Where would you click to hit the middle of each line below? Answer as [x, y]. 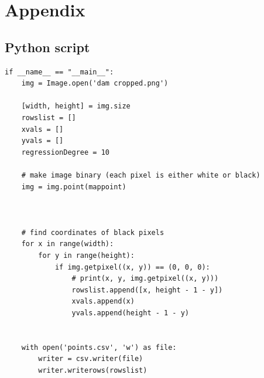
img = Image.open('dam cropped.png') [95, 84]
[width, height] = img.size [76, 106]
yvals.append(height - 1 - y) [130, 313]
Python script [47, 47]
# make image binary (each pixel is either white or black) [141, 175]
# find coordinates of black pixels [93, 232]
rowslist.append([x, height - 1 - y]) [147, 290]
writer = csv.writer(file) [91, 359]
